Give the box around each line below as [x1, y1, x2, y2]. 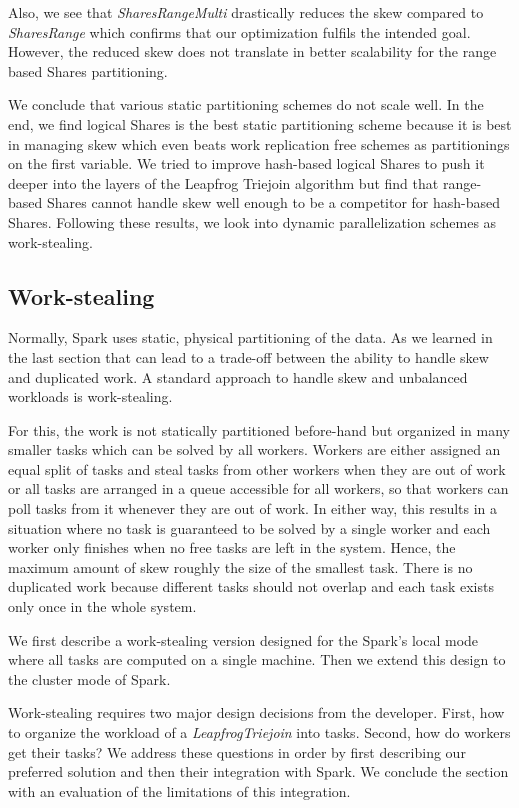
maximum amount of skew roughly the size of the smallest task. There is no [8, 556, 473, 577]
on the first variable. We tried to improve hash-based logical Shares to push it [8, 153, 485, 174]
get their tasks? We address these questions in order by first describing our [8, 741, 466, 762]
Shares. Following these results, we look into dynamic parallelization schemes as [8, 211, 497, 232]
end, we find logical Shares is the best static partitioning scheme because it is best [8, 113, 512, 134]
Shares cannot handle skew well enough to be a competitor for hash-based [46, 192, 501, 213]
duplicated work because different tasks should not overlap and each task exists [8, 576, 494, 597]
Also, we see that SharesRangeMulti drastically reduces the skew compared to [8, 2, 484, 22]
